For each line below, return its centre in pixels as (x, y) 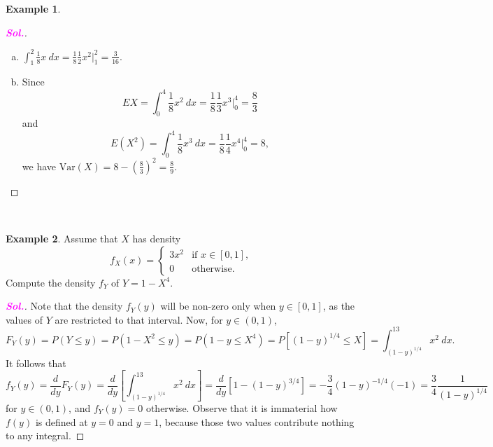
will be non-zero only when (218, 306)
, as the (339, 306)
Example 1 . (33, 8)
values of (24, 319)
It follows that (36, 363)
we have (39, 166)
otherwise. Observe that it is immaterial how (242, 408)
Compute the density (51, 282)
